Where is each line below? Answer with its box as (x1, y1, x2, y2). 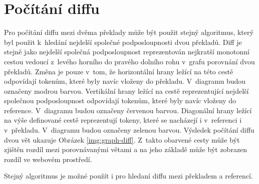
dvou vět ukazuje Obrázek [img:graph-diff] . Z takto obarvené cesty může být (4, 134, 240, 145)
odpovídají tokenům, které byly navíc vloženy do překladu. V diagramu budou (4, 76, 246, 86)
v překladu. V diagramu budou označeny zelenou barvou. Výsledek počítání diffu (4, 125, 254, 135)
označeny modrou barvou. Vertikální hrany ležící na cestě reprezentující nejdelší (4, 85, 249, 96)
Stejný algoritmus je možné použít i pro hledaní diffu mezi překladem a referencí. (4, 171, 253, 181)
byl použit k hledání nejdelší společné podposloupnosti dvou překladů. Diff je (4, 36, 242, 47)
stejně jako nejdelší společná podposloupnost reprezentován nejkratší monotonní (4, 46, 249, 57)
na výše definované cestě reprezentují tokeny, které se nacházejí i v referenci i (4, 115, 242, 125)
